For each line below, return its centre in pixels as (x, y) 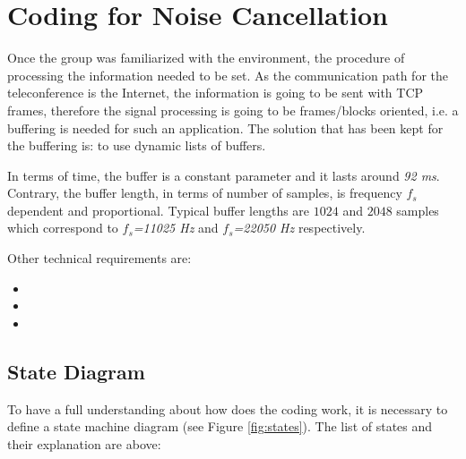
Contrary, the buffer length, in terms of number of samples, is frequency (205, 193)
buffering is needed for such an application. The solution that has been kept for (225, 127)
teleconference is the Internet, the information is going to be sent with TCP (216, 93)
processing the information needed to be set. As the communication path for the (228, 75)
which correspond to (63, 228)
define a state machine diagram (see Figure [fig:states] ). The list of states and (220, 426)
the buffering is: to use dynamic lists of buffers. (137, 145)
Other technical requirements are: (99, 258)
